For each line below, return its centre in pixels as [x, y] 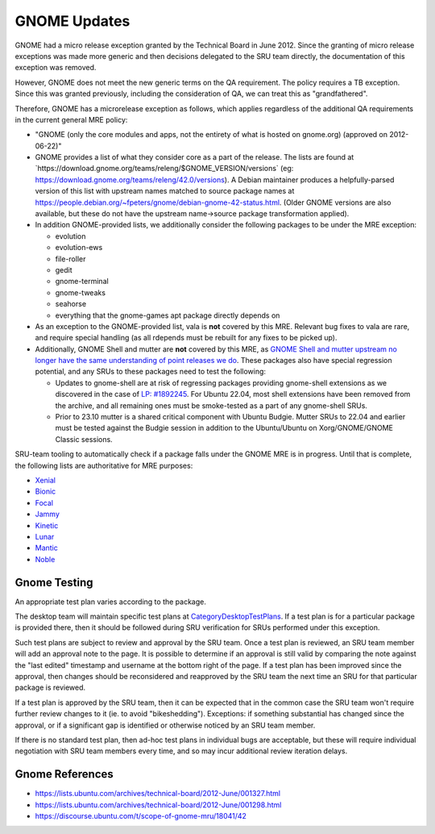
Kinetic [47, 525]
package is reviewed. [50, 688]
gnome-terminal [82, 281]
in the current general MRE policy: [71, 119]
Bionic [46, 491]
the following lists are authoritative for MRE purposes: [104, 465]
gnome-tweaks [81, 292]
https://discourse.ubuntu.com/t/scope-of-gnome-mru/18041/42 [141, 816]
